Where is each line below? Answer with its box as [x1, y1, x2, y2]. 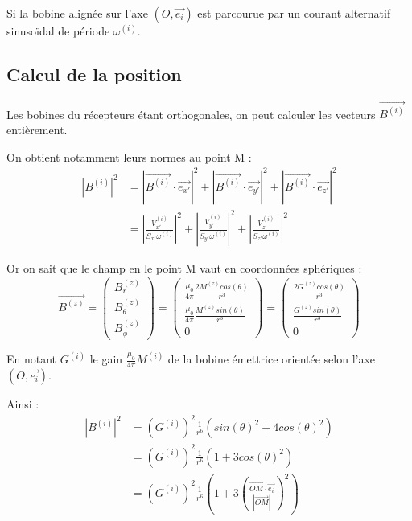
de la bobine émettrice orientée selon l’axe [167, 351, 376, 367]
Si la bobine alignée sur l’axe [6, 5, 148, 21]
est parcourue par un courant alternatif [197, 5, 391, 21]
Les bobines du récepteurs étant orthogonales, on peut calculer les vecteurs [6, 105, 376, 122]
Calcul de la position [6, 61, 182, 86]
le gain [89, 351, 123, 367]
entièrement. [6, 121, 68, 138]
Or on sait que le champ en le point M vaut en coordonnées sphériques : [6, 260, 362, 277]
